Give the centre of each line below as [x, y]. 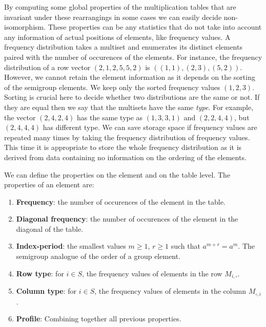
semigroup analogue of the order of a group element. [98, 256]
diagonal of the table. [50, 228]
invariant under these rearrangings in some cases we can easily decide [113, 17]
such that [186, 246]
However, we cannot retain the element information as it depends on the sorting [130, 77]
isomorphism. [25, 27]
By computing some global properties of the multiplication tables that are [120, 7]
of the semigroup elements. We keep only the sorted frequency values [112, 87]
